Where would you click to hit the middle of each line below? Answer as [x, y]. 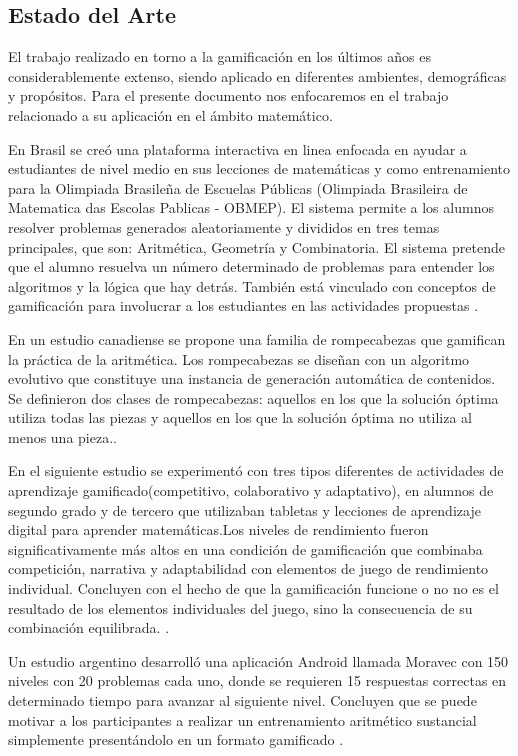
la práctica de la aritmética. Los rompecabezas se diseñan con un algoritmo [239, 358]
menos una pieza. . [62, 436]
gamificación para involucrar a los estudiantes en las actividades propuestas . [243, 305]
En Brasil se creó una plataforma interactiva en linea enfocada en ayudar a [237, 148]
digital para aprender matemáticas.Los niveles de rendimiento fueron [218, 529]
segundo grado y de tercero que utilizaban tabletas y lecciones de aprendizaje [244, 509]
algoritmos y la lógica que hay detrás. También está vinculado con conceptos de [252, 285]
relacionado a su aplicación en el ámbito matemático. [170, 114]
